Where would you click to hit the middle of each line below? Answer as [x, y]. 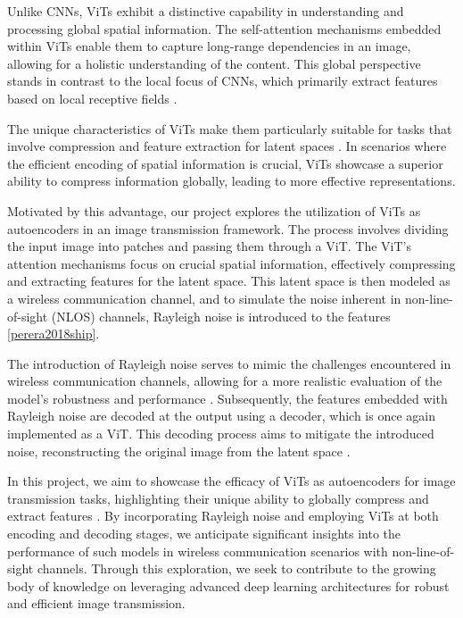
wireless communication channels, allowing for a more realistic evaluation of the [225, 381]
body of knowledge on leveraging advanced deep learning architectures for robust [228, 585]
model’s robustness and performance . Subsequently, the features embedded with [227, 398]
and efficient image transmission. [96, 603]
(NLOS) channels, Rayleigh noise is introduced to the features [221, 316]
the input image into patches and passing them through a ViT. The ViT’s [210, 246]
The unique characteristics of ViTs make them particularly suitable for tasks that [230, 128]
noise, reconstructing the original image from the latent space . [179, 451]
